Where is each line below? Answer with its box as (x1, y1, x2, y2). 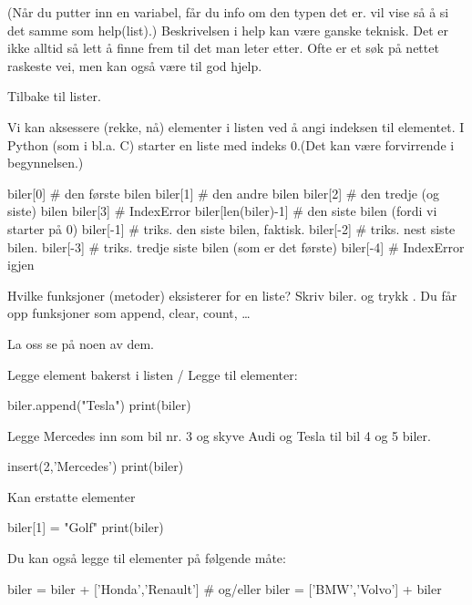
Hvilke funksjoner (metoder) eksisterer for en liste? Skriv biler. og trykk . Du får (7, 285, 457, 304)
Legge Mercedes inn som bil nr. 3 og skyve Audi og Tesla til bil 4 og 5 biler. (7, 426, 431, 445)
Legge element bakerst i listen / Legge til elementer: (7, 364, 298, 384)
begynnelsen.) (7, 153, 84, 172)
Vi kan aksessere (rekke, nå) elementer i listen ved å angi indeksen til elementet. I (7, 117, 465, 136)
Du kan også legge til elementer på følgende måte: (7, 549, 286, 568)
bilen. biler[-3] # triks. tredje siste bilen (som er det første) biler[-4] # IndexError (7, 237, 465, 256)
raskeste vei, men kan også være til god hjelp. (7, 56, 262, 75)
